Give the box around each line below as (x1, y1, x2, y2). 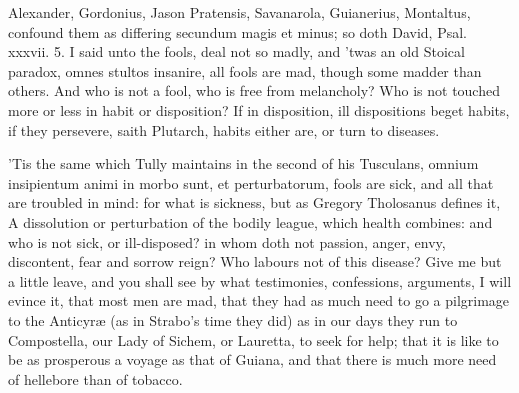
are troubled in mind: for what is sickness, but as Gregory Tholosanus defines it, (8, 192, 501, 213)
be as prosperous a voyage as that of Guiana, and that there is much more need (8, 349, 497, 370)
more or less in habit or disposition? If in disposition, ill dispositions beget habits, (8, 99, 510, 120)
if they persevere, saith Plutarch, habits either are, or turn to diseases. (8, 119, 440, 140)
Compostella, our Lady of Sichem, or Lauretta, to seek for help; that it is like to (8, 329, 499, 350)
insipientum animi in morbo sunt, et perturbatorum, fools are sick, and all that (8, 172, 494, 193)
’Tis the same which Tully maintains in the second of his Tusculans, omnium (8, 153, 479, 174)
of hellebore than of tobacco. (8, 368, 183, 389)
